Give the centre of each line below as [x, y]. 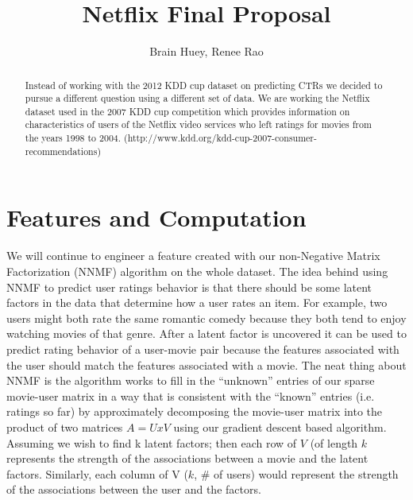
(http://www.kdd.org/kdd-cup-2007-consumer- [220, 138]
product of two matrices [65, 426]
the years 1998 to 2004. [73, 138]
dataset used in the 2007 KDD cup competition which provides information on [187, 111]
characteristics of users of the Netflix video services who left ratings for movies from [198, 124]
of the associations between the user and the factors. [134, 489]
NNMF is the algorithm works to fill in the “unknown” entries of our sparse [191, 380]
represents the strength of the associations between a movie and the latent [187, 458]
